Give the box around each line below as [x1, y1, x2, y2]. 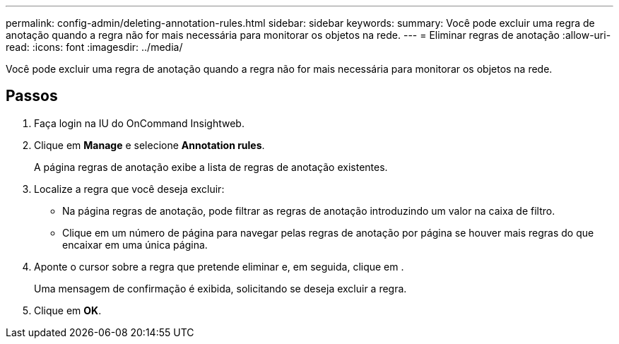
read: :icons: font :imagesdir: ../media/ [6, 41, 183, 53]
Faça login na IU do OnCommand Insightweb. [34, 117, 244, 129]
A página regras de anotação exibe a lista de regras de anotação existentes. [34, 160, 388, 173]
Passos [6, 87, 58, 105]
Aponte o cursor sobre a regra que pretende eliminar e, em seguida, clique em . [34, 260, 404, 273]
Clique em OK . [34, 304, 102, 316]
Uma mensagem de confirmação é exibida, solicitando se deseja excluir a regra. [34, 282, 407, 295]
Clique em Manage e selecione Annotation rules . [34, 138, 265, 151]
